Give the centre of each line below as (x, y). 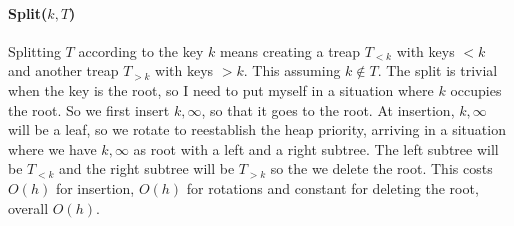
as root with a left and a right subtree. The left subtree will (316, 148)
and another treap (63, 70)
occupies (476, 89)
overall (28, 207)
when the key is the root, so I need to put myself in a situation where (221, 89)
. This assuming (292, 70)
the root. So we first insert (89, 109)
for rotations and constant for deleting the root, (332, 187)
